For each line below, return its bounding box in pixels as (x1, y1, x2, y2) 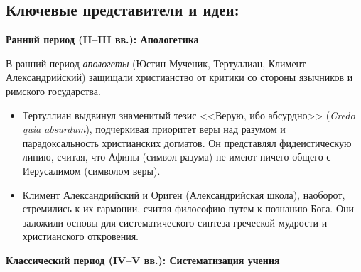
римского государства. (6, 83, 101, 98)
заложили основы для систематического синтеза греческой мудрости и (22, 214, 328, 229)
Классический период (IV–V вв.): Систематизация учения (6, 252, 280, 267)
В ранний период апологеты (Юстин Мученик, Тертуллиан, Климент (6, 55, 306, 70)
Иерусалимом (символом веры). (22, 163, 161, 178)
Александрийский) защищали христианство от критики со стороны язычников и (6, 70, 353, 85)
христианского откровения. (22, 229, 139, 244)
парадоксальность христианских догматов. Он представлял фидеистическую (22, 135, 352, 150)
